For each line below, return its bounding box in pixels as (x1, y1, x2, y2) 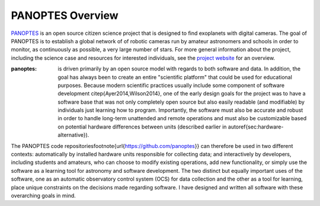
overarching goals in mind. (11, 192, 76, 199)
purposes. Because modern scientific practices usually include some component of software (57, 82, 285, 89)
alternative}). (57, 131, 89, 139)
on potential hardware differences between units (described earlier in (57, 123, 227, 130)
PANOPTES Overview (11, 9, 119, 22)
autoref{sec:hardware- (228, 123, 284, 130)
